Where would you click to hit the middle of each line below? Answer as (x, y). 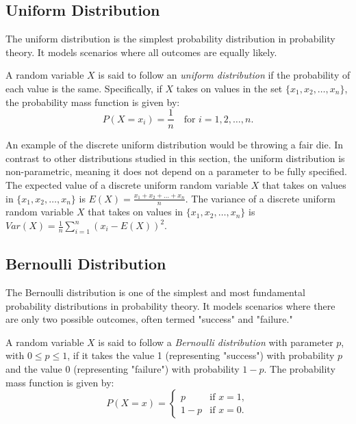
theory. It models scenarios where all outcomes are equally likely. (141, 52)
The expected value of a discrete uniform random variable (127, 185)
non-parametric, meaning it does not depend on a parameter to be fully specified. (176, 171)
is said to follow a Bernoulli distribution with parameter (216, 342)
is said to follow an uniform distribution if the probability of (224, 75)
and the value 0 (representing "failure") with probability (123, 369)
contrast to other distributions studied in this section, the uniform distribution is (175, 158)
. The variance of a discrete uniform (260, 198)
